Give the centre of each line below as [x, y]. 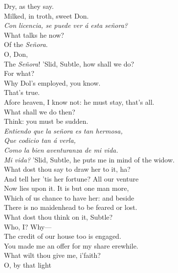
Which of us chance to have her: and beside [69, 197]
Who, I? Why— [28, 226]
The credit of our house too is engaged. [63, 236]
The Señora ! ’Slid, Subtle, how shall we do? [69, 63]
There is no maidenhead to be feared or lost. [71, 207]
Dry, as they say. [29, 6]
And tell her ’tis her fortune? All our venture [71, 178]
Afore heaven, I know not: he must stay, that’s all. [79, 102]
